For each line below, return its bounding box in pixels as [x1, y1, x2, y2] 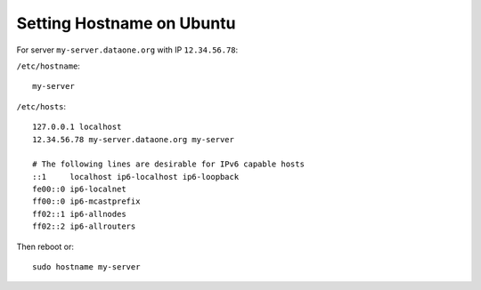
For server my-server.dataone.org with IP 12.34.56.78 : [16, 44, 239, 55]
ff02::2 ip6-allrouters [32, 222, 136, 231]
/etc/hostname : [16, 60, 80, 71]
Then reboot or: [16, 241, 75, 252]
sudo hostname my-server [32, 262, 141, 272]
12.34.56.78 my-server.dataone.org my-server [32, 134, 235, 144]
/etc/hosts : [16, 101, 67, 111]
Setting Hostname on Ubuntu [16, 13, 236, 33]
